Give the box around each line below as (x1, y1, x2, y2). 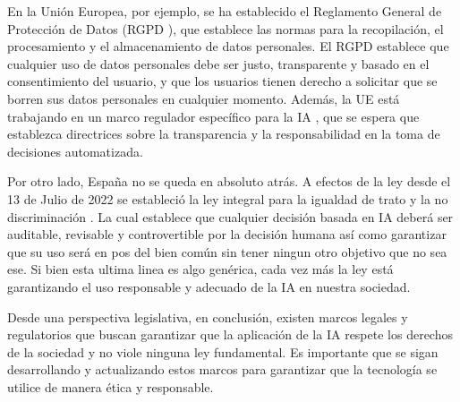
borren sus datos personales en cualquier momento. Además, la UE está (7, 89, 400, 107)
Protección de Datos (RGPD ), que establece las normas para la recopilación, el (7, 19, 444, 38)
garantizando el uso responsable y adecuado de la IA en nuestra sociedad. (7, 277, 411, 295)
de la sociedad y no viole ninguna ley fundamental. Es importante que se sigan (7, 342, 439, 361)
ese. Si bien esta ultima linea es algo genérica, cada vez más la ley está (7, 260, 394, 278)
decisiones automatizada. (7, 141, 143, 160)
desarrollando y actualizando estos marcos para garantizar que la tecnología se (7, 360, 438, 379)
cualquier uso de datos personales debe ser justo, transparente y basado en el (7, 54, 430, 73)
